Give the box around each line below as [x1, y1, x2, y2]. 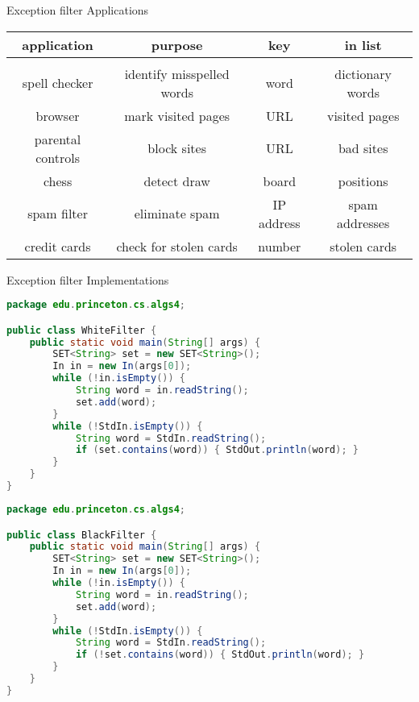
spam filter [27, 204, 88, 223]
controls [35, 147, 80, 167]
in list [344, 35, 382, 54]
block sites [147, 139, 206, 158]
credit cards [24, 236, 91, 255]
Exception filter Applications [6, 2, 149, 18]
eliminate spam [134, 204, 220, 223]
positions [338, 171, 388, 190]
